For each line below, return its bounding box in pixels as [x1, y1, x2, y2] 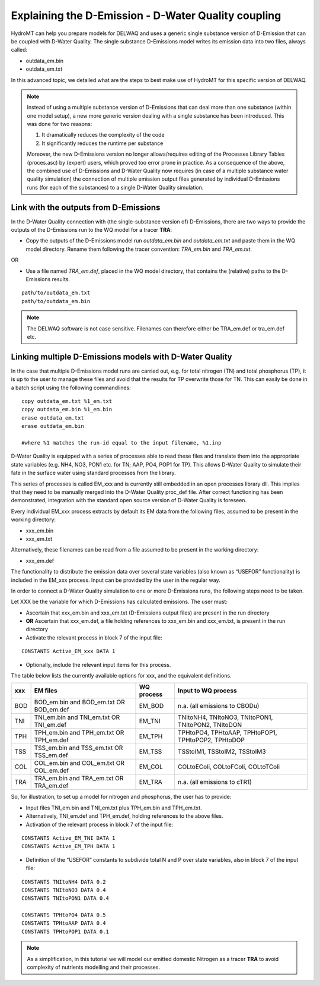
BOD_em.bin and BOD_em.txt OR [34, 698, 126, 707]
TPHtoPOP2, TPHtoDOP [178, 736, 245, 744]
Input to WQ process [178, 686, 237, 695]
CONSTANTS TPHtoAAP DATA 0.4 [21, 920, 106, 927]
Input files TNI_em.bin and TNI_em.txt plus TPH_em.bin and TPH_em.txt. [25, 804, 203, 811]
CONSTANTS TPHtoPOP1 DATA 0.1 [21, 928, 110, 935]
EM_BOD [139, 702, 164, 710]
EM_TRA [139, 778, 162, 786]
